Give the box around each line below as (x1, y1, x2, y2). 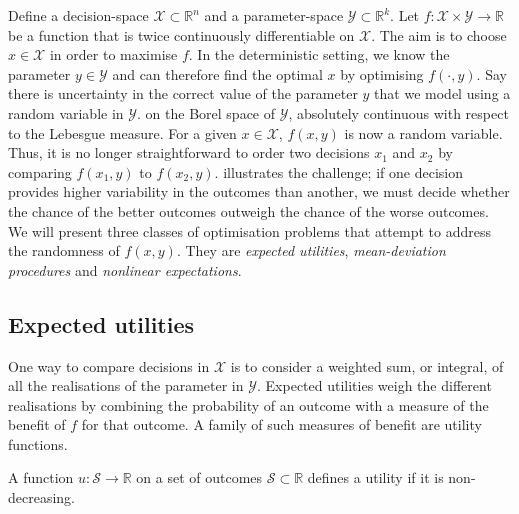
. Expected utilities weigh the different (257, 375, 492, 396)
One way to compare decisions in (8, 355, 210, 376)
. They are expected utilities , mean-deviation (176, 240, 446, 261)
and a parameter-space (204, 5, 344, 25)
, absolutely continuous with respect (288, 102, 509, 123)
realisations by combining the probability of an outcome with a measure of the (8, 394, 489, 415)
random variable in (8, 102, 124, 123)
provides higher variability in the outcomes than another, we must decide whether (8, 181, 510, 202)
